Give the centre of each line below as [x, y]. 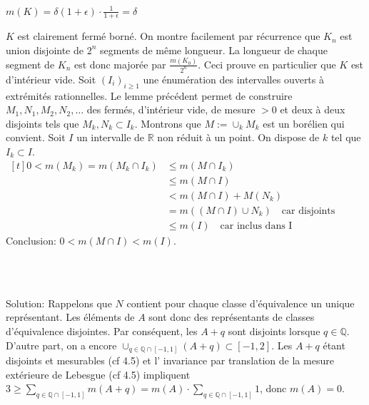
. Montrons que [168, 123]
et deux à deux [313, 109]
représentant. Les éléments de [70, 317]
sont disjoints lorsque [274, 331]
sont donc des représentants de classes [232, 317]
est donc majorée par [120, 64]
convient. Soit [36, 137]
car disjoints [308, 211]
